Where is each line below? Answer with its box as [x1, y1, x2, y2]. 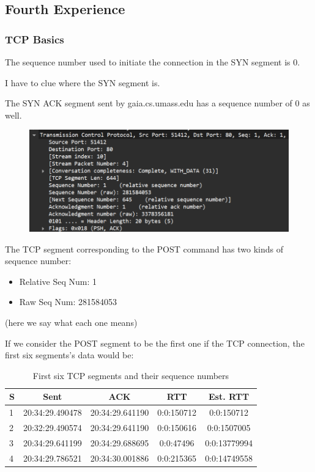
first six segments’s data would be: [5, 348, 134, 361]
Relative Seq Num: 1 [19, 275, 97, 287]
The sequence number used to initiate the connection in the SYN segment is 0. [5, 56, 300, 68]
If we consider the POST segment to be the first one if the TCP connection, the [5, 336, 305, 349]
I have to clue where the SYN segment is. [5, 76, 160, 89]
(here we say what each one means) [5, 315, 138, 328]
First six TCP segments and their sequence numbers [32, 369, 229, 382]
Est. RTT [208, 390, 250, 403]
